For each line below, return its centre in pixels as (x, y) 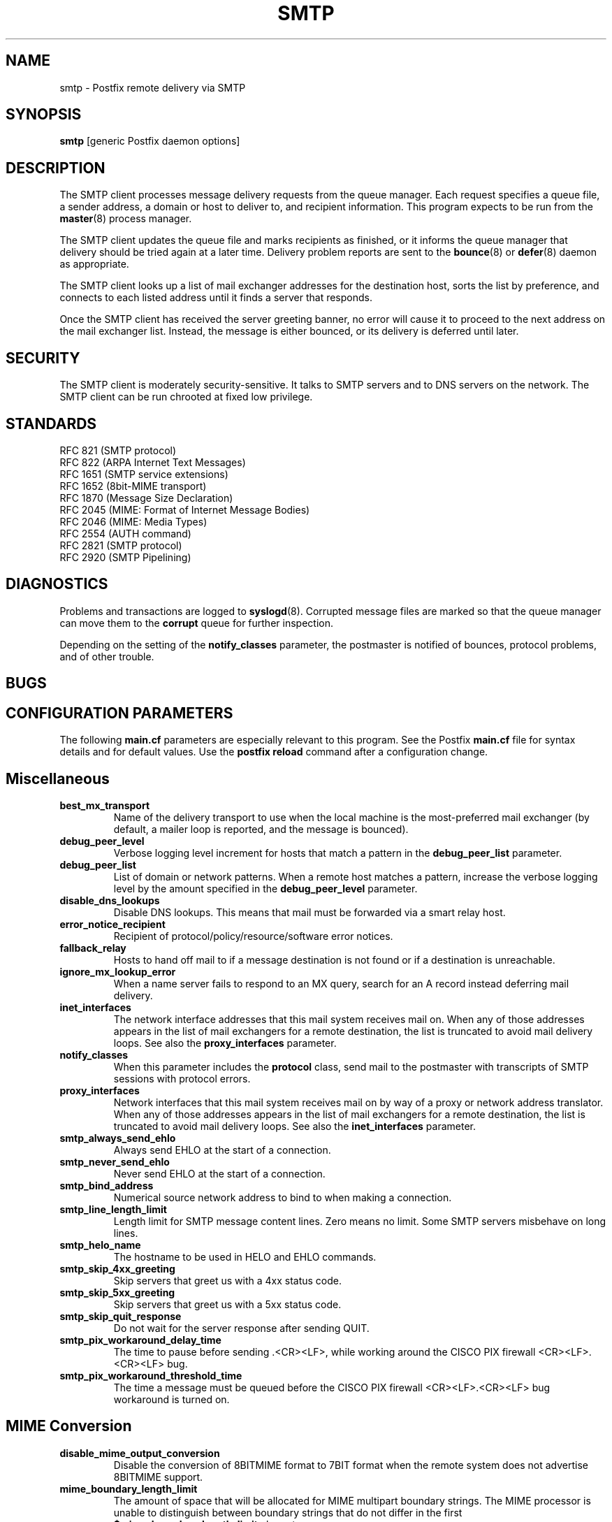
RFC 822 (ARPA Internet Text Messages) (153, 462)
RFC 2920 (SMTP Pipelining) (125, 557)
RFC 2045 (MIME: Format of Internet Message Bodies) (185, 509)
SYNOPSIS (44, 115)
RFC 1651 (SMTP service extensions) (144, 474)
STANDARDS (51, 423)
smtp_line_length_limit (113, 1209)
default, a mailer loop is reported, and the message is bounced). (261, 829)
